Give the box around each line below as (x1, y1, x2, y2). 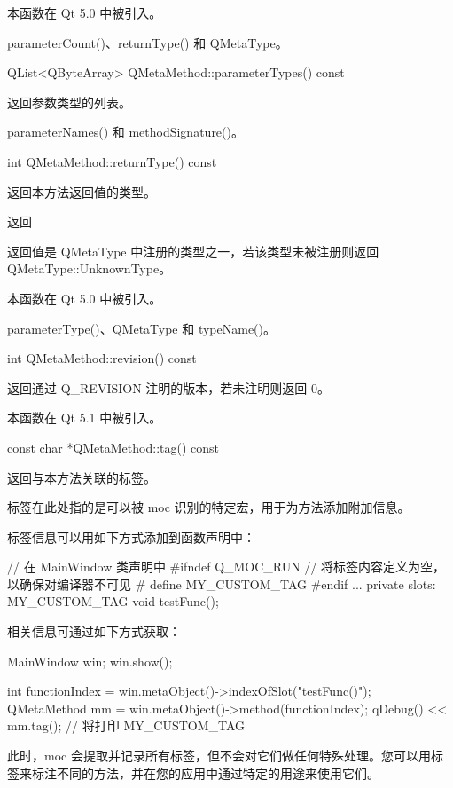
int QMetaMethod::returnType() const (7, 152, 217, 170)
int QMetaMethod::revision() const (7, 349, 197, 367)
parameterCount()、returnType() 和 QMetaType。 (7, 33, 288, 51)
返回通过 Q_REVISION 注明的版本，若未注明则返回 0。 (7, 378, 330, 397)
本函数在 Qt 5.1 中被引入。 (7, 408, 162, 427)
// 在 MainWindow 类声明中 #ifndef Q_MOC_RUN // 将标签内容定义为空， (7, 557, 446, 576)
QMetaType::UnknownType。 (7, 259, 172, 278)
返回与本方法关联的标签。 (7, 468, 156, 486)
